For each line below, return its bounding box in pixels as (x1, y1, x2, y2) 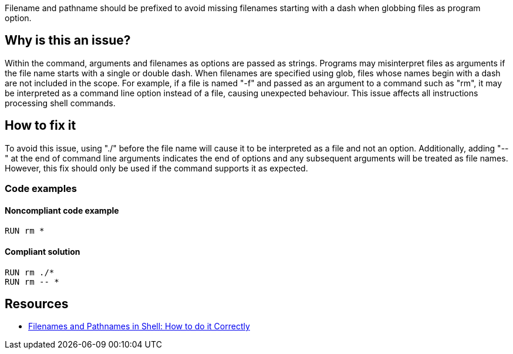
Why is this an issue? (5, 33, 131, 48)
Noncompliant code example (5, 205, 119, 215)
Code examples (5, 183, 77, 195)
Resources (5, 296, 69, 311)
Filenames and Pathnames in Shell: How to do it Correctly (28, 321, 250, 332)
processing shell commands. (5, 97, 116, 108)
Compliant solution (5, 246, 80, 257)
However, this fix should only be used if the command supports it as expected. (5, 163, 308, 173)
